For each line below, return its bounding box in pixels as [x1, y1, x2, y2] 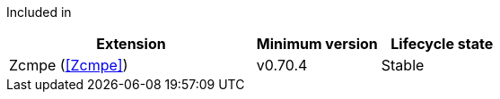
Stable [381, 56, 425, 74]
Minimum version [256, 35, 378, 53]
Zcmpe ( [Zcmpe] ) [9, 56, 128, 74]
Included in [6, 4, 72, 20]
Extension [96, 35, 166, 53]
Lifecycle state [390, 35, 494, 53]
